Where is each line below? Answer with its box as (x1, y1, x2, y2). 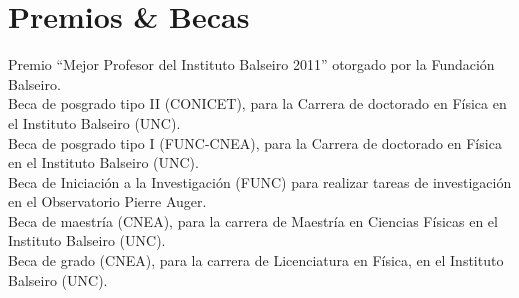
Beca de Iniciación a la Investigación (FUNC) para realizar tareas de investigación (8, 171, 512, 192)
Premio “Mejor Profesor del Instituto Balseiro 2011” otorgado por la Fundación (8, 54, 495, 75)
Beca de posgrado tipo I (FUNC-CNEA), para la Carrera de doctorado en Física (8, 132, 502, 153)
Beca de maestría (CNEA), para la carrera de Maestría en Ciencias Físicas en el (8, 210, 498, 231)
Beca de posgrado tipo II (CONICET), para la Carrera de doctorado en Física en (8, 93, 507, 114)
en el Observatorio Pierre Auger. (8, 191, 207, 212)
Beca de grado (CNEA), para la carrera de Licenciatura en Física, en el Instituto (8, 250, 504, 271)
